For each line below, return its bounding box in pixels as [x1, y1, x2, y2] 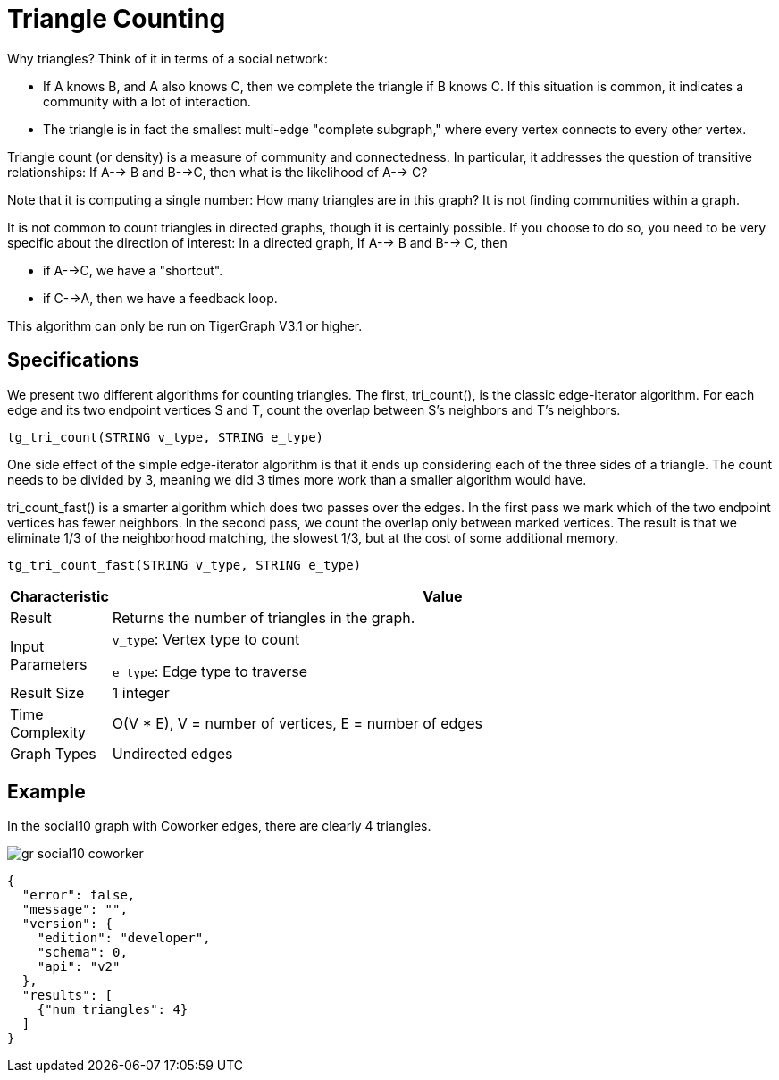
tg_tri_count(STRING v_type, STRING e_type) [7, 429, 324, 444]
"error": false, [21, 888, 136, 903]
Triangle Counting [7, 4, 226, 34]
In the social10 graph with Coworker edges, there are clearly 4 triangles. [7, 818, 431, 834]
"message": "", [21, 902, 128, 917]
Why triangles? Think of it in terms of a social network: [7, 50, 328, 66]
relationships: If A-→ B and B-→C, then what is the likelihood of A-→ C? [7, 164, 428, 180]
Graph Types [10, 744, 96, 763]
